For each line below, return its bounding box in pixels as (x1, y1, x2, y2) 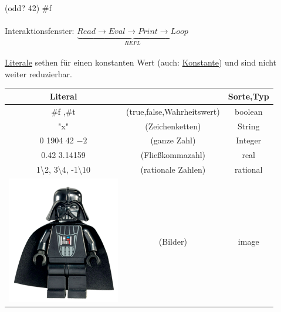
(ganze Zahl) (150, 134, 196, 146)
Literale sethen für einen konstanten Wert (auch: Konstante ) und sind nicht (5, 56, 277, 68)
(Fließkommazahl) (140, 149, 205, 161)
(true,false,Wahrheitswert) (126, 105, 220, 117)
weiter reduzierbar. (5, 67, 72, 80)
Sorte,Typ (228, 90, 269, 102)
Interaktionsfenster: (5, 25, 75, 37)
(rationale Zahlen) (140, 163, 206, 176)
